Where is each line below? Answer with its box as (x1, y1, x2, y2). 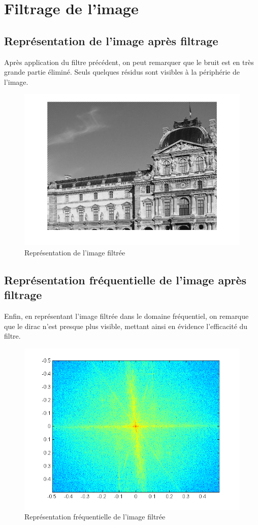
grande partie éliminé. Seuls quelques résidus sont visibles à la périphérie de (4, 67, 240, 77)
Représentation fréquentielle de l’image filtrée (24, 511, 166, 522)
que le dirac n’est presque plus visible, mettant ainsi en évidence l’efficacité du (4, 320, 248, 331)
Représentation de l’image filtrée (24, 247, 125, 257)
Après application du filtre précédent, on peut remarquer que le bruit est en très (4, 56, 254, 67)
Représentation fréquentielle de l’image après (4, 272, 247, 287)
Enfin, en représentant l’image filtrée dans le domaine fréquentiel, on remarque (4, 311, 249, 321)
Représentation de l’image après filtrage (4, 32, 218, 48)
